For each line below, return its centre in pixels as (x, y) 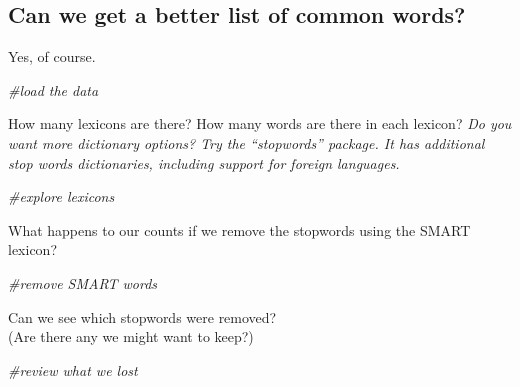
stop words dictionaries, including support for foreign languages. (204, 162)
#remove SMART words (83, 282)
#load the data (53, 89)
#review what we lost (73, 369)
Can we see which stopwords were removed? (142, 316)
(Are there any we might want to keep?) (131, 336)
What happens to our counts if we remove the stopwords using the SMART (239, 229)
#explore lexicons (61, 196)
